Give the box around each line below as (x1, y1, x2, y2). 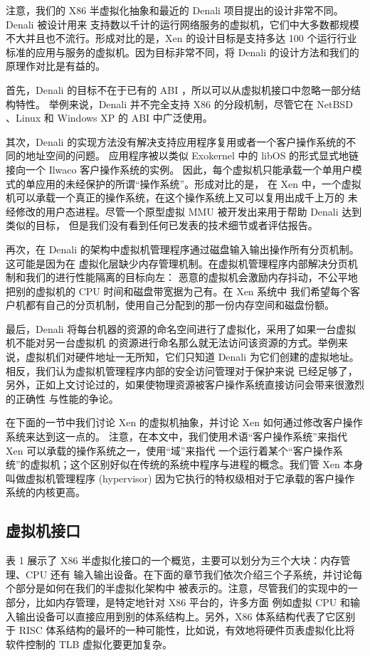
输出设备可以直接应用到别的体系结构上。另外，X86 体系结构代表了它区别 (15, 608, 356, 623)
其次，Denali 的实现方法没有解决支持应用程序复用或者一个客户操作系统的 (6, 134, 347, 149)
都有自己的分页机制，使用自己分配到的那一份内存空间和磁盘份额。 (25, 297, 334, 312)
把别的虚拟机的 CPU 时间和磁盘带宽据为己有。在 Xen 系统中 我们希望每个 (6, 283, 350, 298)
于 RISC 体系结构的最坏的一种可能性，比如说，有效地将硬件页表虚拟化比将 (6, 623, 355, 638)
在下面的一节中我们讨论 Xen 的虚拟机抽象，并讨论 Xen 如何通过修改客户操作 (6, 415, 363, 430)
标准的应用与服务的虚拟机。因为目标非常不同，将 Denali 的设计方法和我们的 (6, 44, 359, 59)
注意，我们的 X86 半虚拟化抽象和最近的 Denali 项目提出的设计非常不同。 (6, 3, 344, 17)
